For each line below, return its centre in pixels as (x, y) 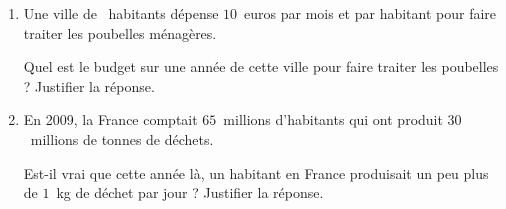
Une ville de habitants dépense (121, 13)
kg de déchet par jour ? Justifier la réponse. (190, 192)
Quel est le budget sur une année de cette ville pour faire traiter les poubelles (261, 66)
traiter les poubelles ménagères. (120, 32)
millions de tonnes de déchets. (122, 138)
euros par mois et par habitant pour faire (370, 13)
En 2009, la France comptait (110, 119)
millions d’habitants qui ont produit (333, 119)
